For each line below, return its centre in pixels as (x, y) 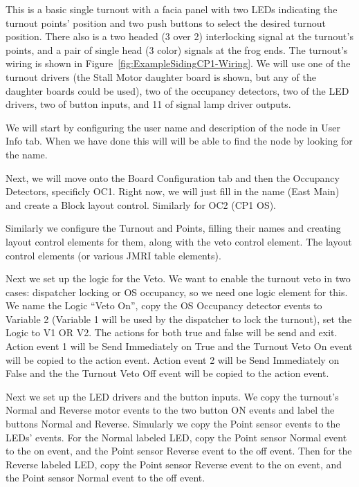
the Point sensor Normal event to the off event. (105, 478)
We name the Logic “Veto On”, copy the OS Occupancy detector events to (164, 305)
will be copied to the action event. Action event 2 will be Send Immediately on (173, 359)
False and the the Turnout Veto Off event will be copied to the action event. (167, 373)
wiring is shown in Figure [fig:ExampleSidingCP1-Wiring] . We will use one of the (178, 63)
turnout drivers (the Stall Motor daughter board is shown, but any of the (161, 76)
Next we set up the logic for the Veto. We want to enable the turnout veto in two (178, 278)
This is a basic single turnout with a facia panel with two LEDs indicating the (172, 9)
